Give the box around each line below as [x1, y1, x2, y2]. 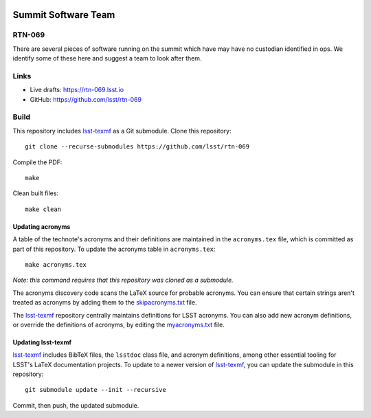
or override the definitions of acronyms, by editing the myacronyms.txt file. [12, 320, 225, 329]
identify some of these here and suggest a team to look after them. [12, 54, 202, 63]
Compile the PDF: [12, 158, 63, 166]
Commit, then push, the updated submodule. [12, 401, 139, 409]
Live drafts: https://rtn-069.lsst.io [30, 86, 124, 94]
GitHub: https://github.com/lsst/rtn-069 [30, 95, 142, 103]
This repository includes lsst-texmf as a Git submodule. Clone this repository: [12, 126, 232, 135]
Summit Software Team [12, 9, 115, 21]
